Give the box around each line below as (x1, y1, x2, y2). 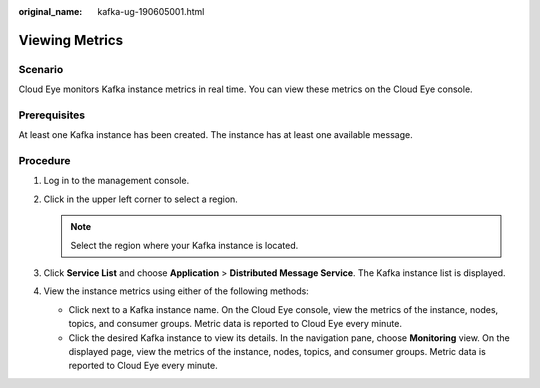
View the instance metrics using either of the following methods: (43, 285, 309, 297)
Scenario (18, 62, 64, 76)
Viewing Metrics (18, 31, 124, 49)
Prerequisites (18, 108, 85, 122)
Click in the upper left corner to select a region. (43, 193, 239, 205)
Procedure (18, 154, 71, 168)
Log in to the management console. (43, 175, 190, 187)
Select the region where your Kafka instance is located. (70, 239, 299, 251)
